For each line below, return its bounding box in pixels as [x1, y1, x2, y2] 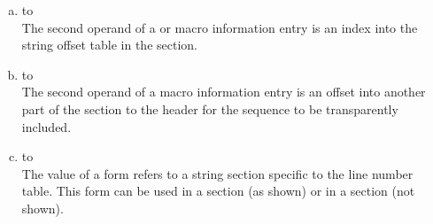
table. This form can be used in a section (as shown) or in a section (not [21, 182, 415, 200]
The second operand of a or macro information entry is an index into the [21, 18, 418, 36]
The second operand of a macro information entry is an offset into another [21, 82, 426, 101]
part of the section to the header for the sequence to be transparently [21, 99, 398, 118]
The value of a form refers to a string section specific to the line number [21, 164, 414, 182]
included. [21, 117, 72, 135]
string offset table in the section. [21, 35, 197, 54]
